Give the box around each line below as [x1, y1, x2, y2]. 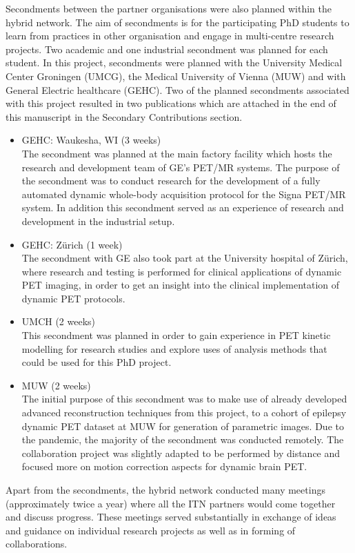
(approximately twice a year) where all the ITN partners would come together [6, 496, 336, 510]
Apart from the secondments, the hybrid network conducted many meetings [6, 483, 325, 496]
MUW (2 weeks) [21, 378, 91, 392]
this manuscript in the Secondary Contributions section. [6, 109, 243, 124]
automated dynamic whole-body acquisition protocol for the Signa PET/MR [21, 186, 346, 201]
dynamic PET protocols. [21, 291, 125, 305]
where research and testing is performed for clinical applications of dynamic [21, 264, 342, 278]
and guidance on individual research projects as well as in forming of [6, 523, 296, 537]
